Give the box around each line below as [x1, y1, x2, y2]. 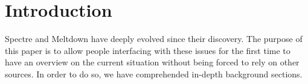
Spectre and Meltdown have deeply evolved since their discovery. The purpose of [5, 32, 303, 45]
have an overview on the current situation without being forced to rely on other [5, 56, 300, 68]
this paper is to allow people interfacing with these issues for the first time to [5, 44, 290, 56]
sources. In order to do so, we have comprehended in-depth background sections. [5, 67, 303, 80]
